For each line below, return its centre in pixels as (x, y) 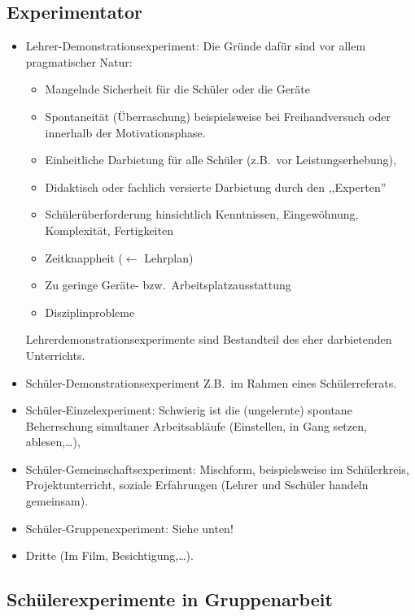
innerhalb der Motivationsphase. (125, 132)
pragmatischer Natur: (79, 61)
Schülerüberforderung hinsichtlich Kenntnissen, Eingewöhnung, (202, 214)
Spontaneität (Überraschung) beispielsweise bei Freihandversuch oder (218, 116)
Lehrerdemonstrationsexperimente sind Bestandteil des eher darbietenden (209, 339)
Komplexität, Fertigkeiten (109, 230)
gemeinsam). (57, 501)
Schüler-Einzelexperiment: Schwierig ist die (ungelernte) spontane (189, 410)
